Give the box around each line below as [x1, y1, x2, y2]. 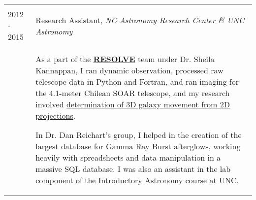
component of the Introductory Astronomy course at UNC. [35, 174, 239, 186]
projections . [35, 110, 76, 121]
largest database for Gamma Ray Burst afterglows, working [35, 140, 241, 152]
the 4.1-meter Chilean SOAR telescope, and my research [35, 87, 230, 99]
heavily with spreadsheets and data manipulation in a [35, 152, 221, 163]
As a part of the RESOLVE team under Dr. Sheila [35, 53, 215, 65]
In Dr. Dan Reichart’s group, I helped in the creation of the [35, 129, 242, 140]
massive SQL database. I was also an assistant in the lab [35, 163, 231, 174]
